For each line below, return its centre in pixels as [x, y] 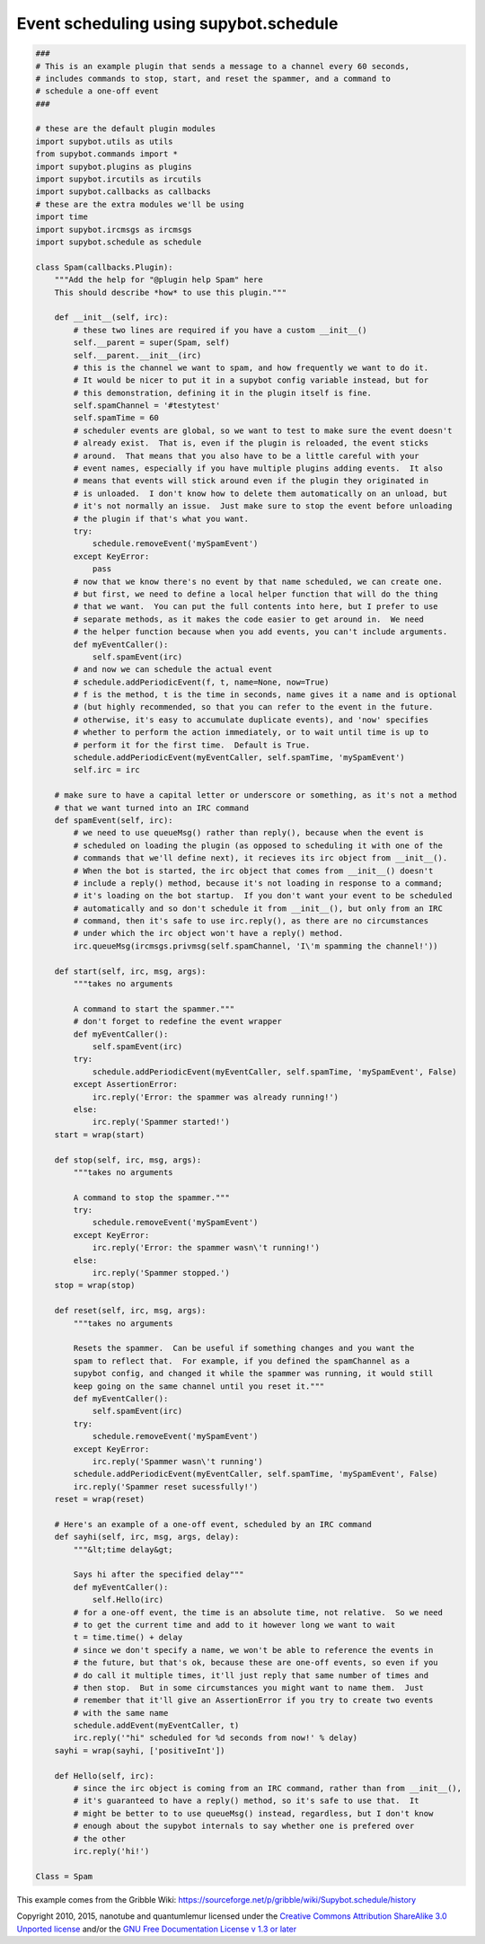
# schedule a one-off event [97, 91]
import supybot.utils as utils [105, 141]
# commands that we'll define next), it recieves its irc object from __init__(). [260, 858]
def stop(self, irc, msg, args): [128, 1160]
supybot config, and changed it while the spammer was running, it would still [253, 1374]
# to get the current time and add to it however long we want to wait [234, 1625]
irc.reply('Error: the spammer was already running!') [216, 1097]
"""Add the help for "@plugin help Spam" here [159, 280]
